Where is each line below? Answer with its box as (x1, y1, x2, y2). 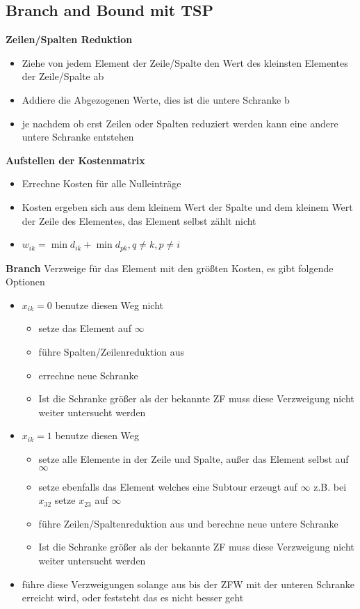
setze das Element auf (38, 321, 131, 335)
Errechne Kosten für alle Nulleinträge (22, 176, 181, 191)
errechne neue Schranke (38, 367, 138, 382)
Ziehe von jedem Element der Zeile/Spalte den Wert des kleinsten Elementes (22, 55, 348, 70)
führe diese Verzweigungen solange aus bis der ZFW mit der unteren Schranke (22, 576, 355, 591)
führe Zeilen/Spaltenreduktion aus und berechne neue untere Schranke (38, 516, 338, 530)
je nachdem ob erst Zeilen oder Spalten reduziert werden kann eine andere (22, 116, 338, 130)
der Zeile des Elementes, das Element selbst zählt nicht (22, 213, 256, 228)
